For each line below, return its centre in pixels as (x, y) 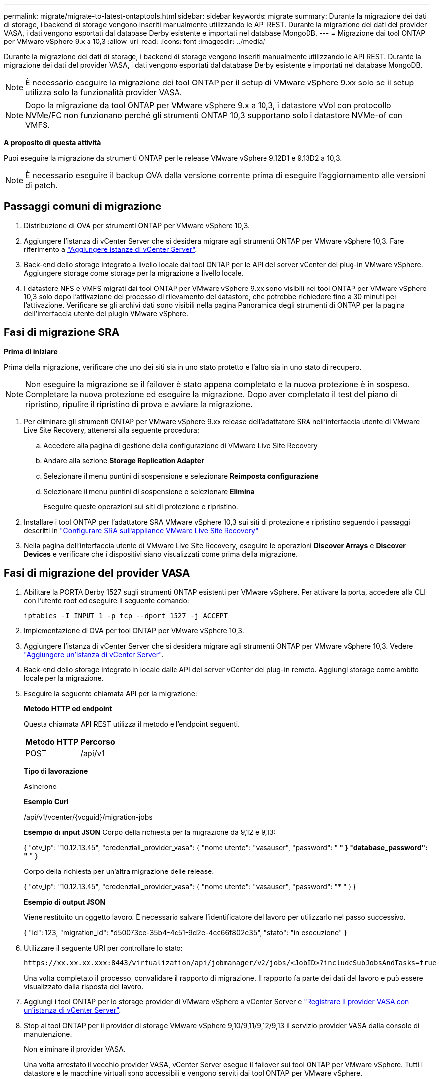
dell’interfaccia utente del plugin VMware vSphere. (106, 313)
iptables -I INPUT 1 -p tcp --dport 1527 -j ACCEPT (126, 615)
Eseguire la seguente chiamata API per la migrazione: (110, 693)
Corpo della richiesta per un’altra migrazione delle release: (119, 871)
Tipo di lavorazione (56, 771)
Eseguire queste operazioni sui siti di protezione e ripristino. (141, 506)
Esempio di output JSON (65, 902)
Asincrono (40, 786)
